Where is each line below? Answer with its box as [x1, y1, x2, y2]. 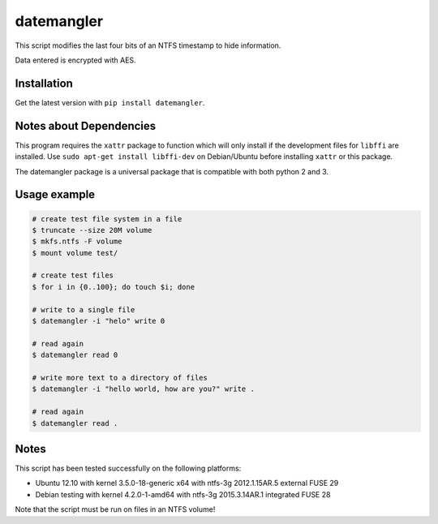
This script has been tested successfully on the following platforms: [15, 463, 242, 474]
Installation [15, 76, 73, 90]
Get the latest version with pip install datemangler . [15, 97, 205, 107]
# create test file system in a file [32, 214, 182, 223]
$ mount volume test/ [32, 248, 118, 257]
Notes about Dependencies [15, 118, 157, 133]
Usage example [15, 187, 96, 202]
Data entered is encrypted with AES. [15, 55, 137, 65]
